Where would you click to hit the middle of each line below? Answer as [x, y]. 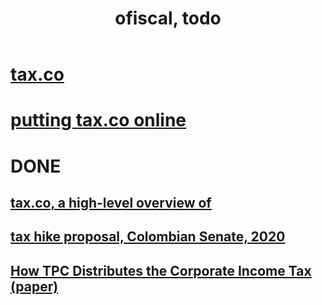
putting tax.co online [98, 120]
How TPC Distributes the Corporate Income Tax [161, 270]
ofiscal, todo [168, 18]
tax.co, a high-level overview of [111, 202]
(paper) [34, 286]
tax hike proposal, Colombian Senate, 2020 [148, 237]
